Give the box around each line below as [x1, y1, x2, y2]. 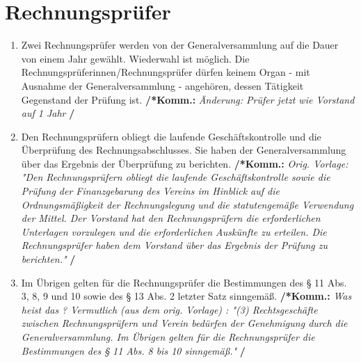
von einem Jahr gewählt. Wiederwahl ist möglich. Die [21, 51, 250, 65]
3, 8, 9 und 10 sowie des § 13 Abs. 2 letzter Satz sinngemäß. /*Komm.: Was [21, 289, 352, 303]
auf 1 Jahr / [21, 106, 75, 120]
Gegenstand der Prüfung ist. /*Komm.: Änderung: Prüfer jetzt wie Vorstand [21, 92, 355, 106]
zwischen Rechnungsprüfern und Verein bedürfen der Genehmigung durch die [21, 316, 348, 330]
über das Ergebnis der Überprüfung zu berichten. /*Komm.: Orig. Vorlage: [21, 156, 348, 170]
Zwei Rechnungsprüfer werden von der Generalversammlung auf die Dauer [21, 38, 339, 52]
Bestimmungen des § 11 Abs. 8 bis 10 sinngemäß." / [21, 343, 246, 357]
